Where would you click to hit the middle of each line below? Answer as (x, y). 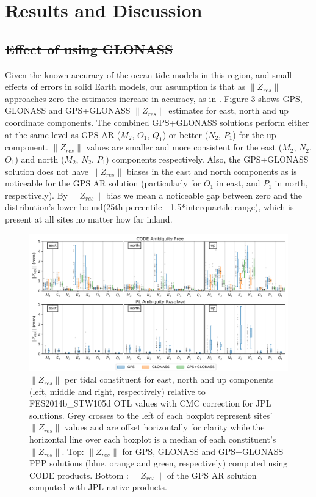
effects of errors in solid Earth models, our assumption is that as (125, 87)
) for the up (254, 134)
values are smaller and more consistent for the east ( (184, 147)
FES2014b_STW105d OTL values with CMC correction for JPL (150, 403)
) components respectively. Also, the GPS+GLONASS (207, 159)
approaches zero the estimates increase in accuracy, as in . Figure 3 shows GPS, (154, 98)
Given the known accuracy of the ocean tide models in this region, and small (149, 74)
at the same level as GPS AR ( (63, 134)
